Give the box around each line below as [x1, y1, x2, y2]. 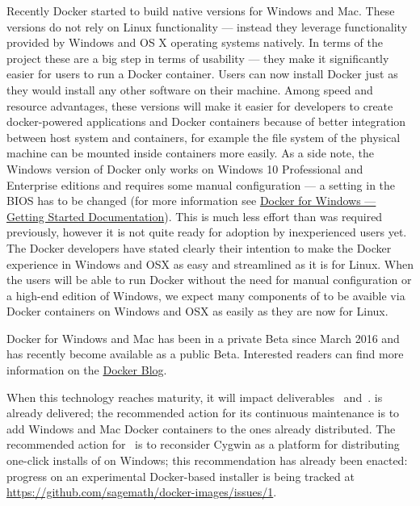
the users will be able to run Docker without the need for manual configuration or [6, 271, 412, 288]
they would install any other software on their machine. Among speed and [6, 81, 373, 98]
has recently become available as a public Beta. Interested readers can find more [6, 345, 404, 362]
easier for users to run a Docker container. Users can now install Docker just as [6, 65, 398, 82]
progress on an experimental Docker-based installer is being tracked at [6, 467, 355, 484]
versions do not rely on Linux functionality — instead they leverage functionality [6, 18, 408, 35]
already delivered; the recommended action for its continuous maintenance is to [6, 404, 400, 421]
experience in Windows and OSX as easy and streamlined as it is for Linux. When [6, 255, 414, 272]
